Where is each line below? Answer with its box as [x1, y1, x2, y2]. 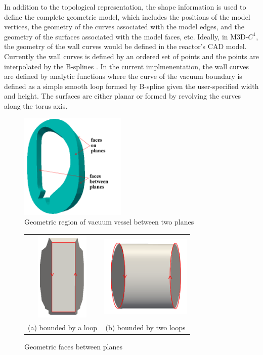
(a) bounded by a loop [28, 322, 97, 332]
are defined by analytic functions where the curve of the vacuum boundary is [4, 71, 242, 81]
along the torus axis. [4, 100, 68, 111]
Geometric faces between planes [24, 341, 122, 351]
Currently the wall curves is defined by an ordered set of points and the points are [4, 51, 259, 61]
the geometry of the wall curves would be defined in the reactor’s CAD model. [4, 41, 247, 52]
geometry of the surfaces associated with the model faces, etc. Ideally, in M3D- [4, 31, 248, 41]
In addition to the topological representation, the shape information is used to [4, 2, 246, 12]
